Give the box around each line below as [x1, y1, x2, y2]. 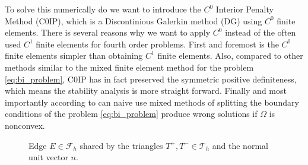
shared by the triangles [80, 139, 163, 151]
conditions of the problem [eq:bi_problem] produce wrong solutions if [5, 107, 258, 120]
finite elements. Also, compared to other [157, 49, 303, 62]
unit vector [28, 151, 68, 163]
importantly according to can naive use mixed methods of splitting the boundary [5, 96, 299, 108]
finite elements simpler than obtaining [5, 49, 143, 62]
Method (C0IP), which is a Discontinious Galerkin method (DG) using [5, 14, 262, 27]
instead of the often [225, 26, 296, 39]
